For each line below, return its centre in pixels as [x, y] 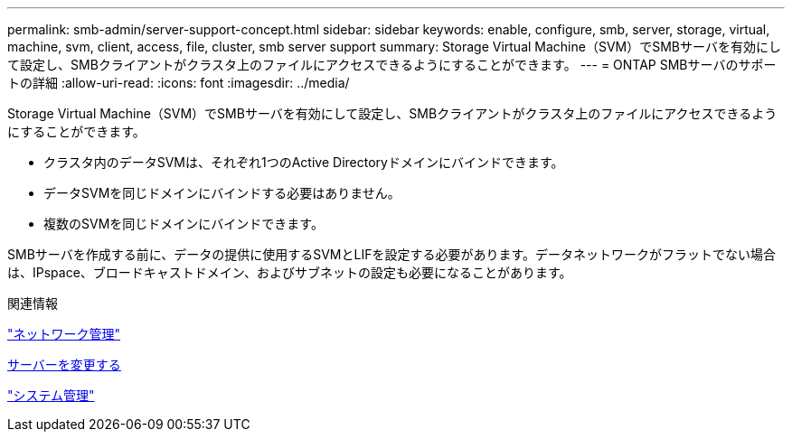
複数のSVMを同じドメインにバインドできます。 [184, 224]
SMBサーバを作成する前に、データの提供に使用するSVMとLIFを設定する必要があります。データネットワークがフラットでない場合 [392, 254]
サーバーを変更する [64, 364]
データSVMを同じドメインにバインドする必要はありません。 [222, 193]
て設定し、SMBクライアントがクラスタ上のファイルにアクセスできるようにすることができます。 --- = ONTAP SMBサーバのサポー [392, 65]
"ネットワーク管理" [64, 334]
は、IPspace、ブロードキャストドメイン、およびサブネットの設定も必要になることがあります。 [290, 272]
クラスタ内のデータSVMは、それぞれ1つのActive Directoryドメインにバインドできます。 [304, 162]
